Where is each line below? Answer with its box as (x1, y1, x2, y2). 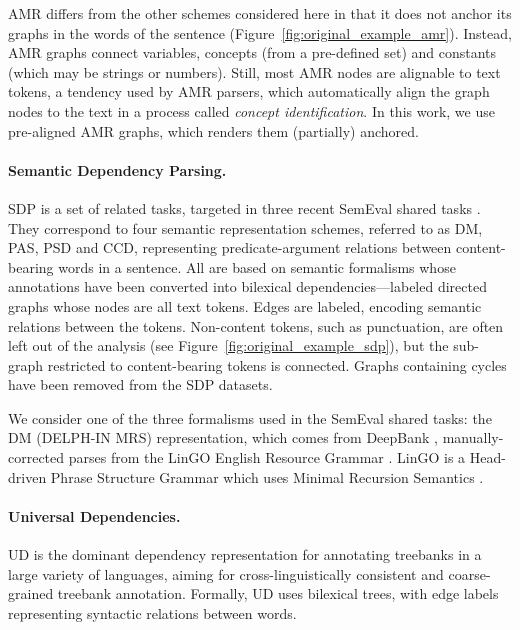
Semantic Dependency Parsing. (8, 159, 227, 180)
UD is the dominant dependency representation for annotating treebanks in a (8, 544, 482, 565)
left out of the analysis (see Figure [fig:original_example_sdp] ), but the (8, 335, 449, 356)
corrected (8, 447, 65, 468)
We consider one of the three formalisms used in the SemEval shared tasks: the (8, 407, 492, 428)
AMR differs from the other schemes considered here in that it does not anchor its (8, 3, 512, 23)
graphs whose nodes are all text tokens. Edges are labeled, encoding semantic (8, 295, 482, 316)
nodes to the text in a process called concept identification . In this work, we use (8, 100, 495, 121)
